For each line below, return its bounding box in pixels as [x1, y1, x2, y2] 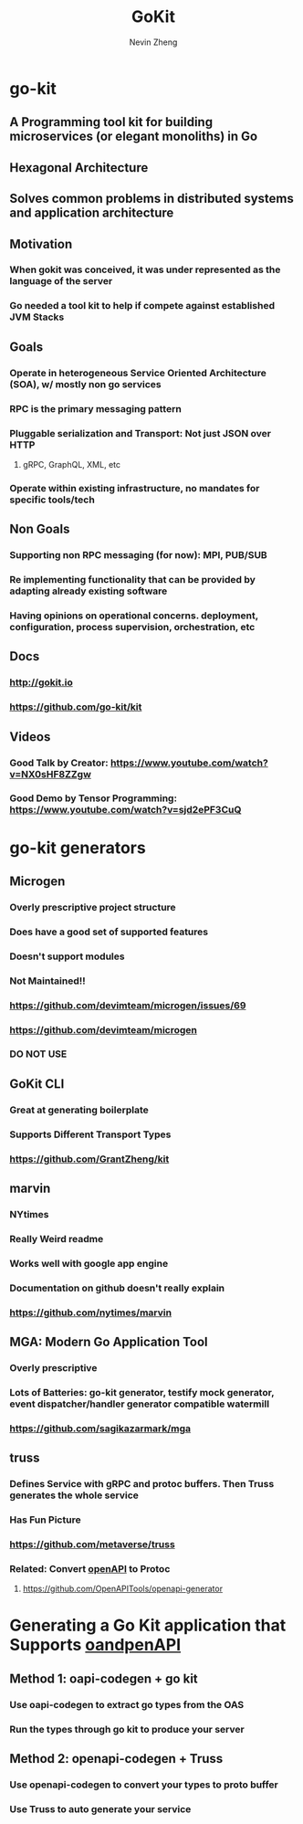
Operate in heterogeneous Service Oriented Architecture [9, 366, 267, 379]
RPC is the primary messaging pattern [9, 402, 183, 415]
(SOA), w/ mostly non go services [9, 377, 162, 390]
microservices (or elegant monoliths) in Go [9, 129, 258, 144]
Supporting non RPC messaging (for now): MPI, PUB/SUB [9, 549, 267, 562]
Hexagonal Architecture [9, 160, 149, 175]
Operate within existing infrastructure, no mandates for [9, 481, 260, 494]
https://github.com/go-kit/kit [9, 701, 142, 713]
